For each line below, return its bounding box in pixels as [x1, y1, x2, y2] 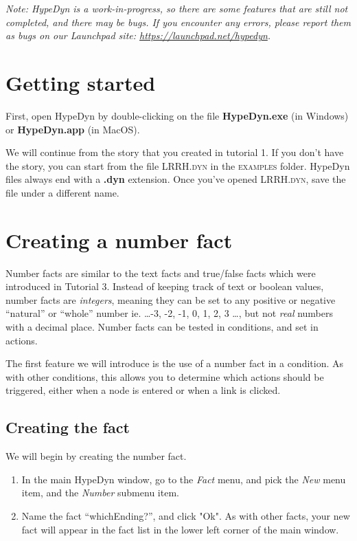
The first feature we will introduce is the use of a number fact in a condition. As [5, 356, 344, 371]
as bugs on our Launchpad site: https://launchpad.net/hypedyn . [5, 28, 271, 43]
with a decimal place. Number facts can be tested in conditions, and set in [5, 319, 319, 333]
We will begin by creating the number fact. [5, 449, 187, 463]
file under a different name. [5, 185, 119, 199]
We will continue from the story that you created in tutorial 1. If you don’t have [5, 145, 344, 159]
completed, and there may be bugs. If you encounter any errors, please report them [5, 14, 352, 29]
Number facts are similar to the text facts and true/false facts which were [5, 265, 316, 280]
